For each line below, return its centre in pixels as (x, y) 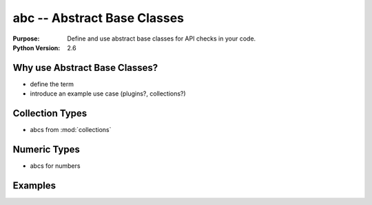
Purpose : (26, 39)
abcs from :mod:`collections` (71, 130)
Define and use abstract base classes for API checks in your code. (162, 39)
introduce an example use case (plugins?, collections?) (108, 94)
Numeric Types (46, 149)
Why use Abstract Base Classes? (85, 68)
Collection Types (50, 114)
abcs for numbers (55, 166)
